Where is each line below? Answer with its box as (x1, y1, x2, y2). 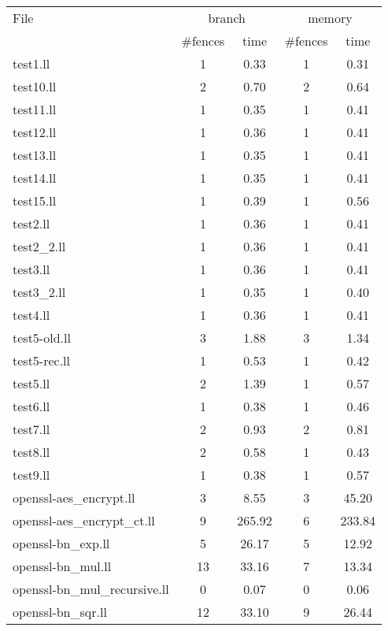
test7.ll (13, 420, 50, 438)
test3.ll (13, 260, 50, 278)
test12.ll (13, 123, 57, 141)
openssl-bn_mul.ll (13, 557, 112, 575)
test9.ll (13, 466, 50, 484)
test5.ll (13, 374, 50, 392)
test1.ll (13, 54, 50, 72)
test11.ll (13, 100, 57, 118)
